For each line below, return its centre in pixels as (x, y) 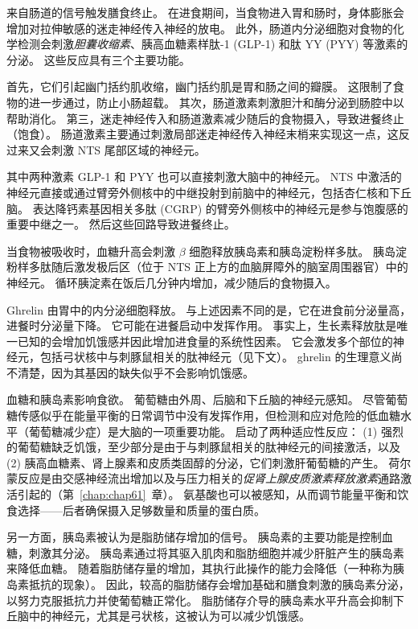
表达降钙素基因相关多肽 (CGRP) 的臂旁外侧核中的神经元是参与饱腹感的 (220, 208)
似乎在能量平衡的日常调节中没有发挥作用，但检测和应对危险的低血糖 (220, 415)
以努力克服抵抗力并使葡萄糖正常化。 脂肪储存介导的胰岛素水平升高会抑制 (200, 600)
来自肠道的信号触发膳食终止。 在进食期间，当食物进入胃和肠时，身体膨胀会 (205, 12)
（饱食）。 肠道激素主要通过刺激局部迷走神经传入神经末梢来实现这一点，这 (203, 134)
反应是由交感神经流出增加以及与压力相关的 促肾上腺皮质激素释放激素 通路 (209, 478)
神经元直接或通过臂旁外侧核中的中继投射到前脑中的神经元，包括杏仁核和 (198, 192)
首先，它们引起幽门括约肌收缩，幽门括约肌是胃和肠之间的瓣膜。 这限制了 (200, 86)
